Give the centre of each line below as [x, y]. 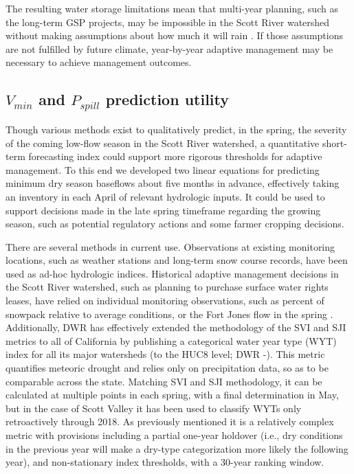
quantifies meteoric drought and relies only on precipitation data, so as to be [167, 368]
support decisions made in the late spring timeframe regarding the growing [163, 210]
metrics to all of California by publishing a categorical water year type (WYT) [171, 340]
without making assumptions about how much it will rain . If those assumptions [174, 35]
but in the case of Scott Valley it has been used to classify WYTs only [154, 408]
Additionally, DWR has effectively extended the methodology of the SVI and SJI [176, 327]
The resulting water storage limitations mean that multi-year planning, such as [172, 8]
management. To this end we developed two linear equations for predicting [163, 169]
